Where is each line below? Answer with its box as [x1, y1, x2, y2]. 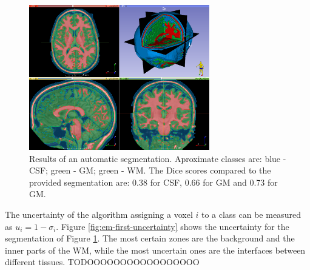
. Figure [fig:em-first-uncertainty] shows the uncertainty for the [56, 220, 289, 232]
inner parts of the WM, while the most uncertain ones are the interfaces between [5, 243, 306, 256]
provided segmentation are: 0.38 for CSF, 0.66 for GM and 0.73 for [29, 175, 278, 188]
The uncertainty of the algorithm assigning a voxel [5, 208, 193, 221]
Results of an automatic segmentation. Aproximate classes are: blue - [29, 152, 286, 164]
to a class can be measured [201, 208, 301, 221]
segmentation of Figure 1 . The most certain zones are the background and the [5, 232, 295, 245]
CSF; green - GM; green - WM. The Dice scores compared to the [29, 164, 271, 177]
